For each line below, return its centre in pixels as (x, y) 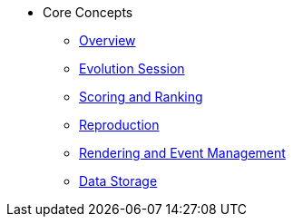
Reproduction (119, 125)
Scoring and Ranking (141, 97)
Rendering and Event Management (182, 153)
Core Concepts (88, 12)
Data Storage (118, 181)
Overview (107, 40)
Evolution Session (132, 68)
